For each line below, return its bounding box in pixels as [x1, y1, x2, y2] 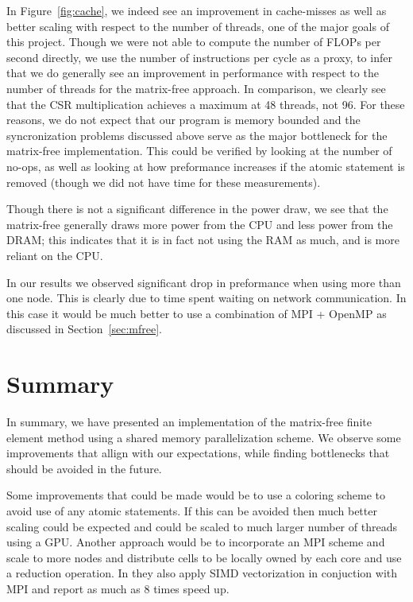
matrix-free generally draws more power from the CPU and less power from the [6, 216, 393, 232]
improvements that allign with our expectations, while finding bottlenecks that [6, 445, 390, 461]
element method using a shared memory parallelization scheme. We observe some [6, 429, 401, 445]
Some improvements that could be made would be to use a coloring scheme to [6, 487, 386, 503]
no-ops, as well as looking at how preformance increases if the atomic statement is [6, 157, 405, 174]
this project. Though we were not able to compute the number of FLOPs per [6, 33, 381, 50]
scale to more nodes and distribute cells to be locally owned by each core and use [6, 549, 402, 565]
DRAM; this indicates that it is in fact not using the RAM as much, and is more [6, 231, 399, 248]
